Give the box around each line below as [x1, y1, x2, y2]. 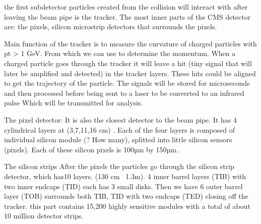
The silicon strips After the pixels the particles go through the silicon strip [4, 161, 234, 172]
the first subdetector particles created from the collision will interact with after [4, 2, 248, 12]
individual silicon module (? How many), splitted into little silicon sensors [4, 134, 232, 145]
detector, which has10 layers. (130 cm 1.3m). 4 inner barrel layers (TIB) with [4, 171, 246, 181]
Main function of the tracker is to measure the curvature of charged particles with [4, 38, 257, 48]
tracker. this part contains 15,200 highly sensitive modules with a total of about [4, 200, 250, 211]
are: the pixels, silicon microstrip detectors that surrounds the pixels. [4, 21, 217, 32]
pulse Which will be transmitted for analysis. [4, 97, 143, 108]
